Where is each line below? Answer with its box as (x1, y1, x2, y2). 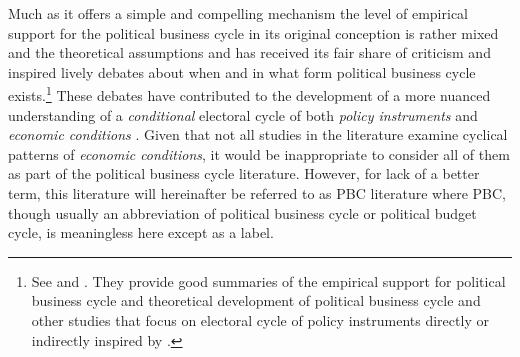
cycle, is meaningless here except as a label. (8, 222, 274, 243)
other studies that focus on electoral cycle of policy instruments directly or (31, 309, 489, 330)
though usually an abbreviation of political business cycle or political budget (8, 202, 477, 223)
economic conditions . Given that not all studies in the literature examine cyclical (8, 124, 508, 145)
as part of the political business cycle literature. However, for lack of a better (8, 163, 480, 184)
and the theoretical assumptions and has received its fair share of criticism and (8, 42, 491, 63)
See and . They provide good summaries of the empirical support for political (31, 270, 506, 291)
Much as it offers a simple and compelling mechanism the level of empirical (8, 3, 468, 23)
